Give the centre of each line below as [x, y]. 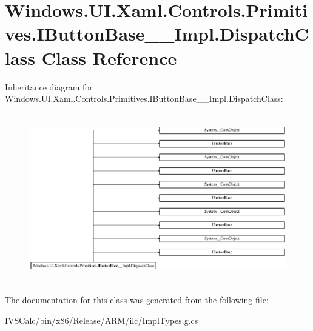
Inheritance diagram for [49, 86]
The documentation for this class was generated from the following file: [137, 300]
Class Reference [109, 57]
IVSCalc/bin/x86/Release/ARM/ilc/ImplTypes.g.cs [102, 320]
